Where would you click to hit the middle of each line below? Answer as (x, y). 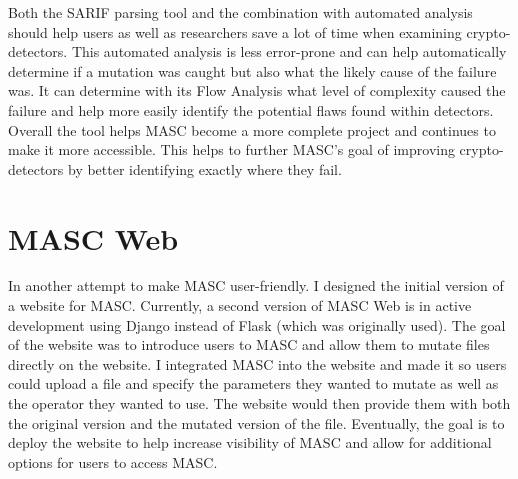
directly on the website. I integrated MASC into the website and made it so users (257, 363)
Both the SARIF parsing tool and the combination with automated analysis (240, 12)
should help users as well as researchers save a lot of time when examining (235, 31)
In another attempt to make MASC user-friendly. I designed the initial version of (256, 285)
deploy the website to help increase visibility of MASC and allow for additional (250, 442)
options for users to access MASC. (113, 461)
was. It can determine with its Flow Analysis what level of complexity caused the (257, 90)
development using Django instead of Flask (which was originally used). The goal (257, 324)
